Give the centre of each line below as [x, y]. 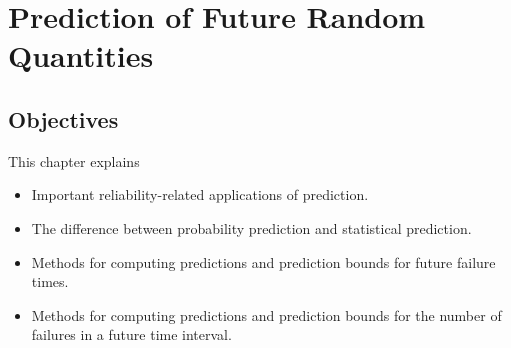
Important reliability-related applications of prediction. [200, 194]
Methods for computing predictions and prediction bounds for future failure [263, 261]
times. [50, 281]
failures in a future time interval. [131, 334]
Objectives [63, 118]
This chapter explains [74, 160]
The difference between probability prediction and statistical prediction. [251, 227]
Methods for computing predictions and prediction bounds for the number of [266, 314]
